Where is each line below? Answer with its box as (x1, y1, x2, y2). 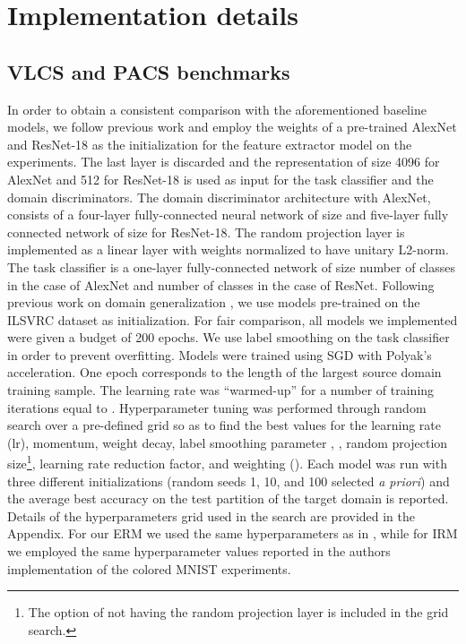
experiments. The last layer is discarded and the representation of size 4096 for (7, 152, 440, 171)
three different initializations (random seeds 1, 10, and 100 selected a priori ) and (7, 471, 450, 490)
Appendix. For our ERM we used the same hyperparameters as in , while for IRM (7, 524, 458, 543)
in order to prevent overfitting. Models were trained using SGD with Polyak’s (7, 345, 432, 364)
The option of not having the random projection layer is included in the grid (28, 603, 449, 622)
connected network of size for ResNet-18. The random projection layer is (7, 222, 405, 241)
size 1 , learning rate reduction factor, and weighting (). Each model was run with (7, 451, 447, 473)
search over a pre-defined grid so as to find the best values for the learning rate (7, 416, 442, 434)
